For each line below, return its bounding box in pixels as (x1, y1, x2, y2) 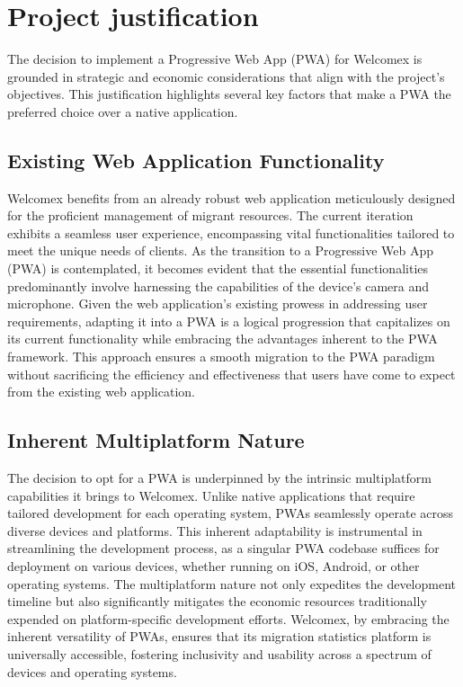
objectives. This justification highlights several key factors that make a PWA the (7, 85, 451, 103)
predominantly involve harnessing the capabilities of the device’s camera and (7, 276, 430, 295)
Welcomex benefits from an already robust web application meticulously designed (7, 188, 456, 207)
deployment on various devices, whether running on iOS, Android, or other (7, 557, 420, 575)
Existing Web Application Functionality (7, 146, 385, 174)
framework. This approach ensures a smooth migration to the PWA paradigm (7, 347, 435, 366)
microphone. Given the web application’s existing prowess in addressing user (7, 294, 428, 313)
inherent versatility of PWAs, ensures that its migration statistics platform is (7, 627, 432, 646)
